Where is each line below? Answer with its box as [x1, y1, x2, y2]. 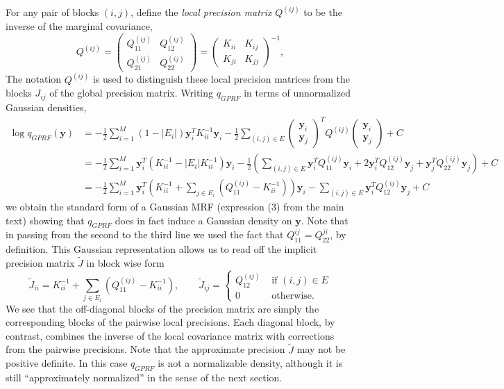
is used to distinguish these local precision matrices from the [92, 72, 350, 86]
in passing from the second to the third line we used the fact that [6, 227, 284, 242]
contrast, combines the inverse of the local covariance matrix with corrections [6, 328, 335, 342]
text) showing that [6, 213, 85, 227]
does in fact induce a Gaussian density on [115, 213, 292, 227]
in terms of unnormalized [244, 85, 351, 100]
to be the [303, 5, 342, 19]
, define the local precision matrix [131, 5, 272, 19]
